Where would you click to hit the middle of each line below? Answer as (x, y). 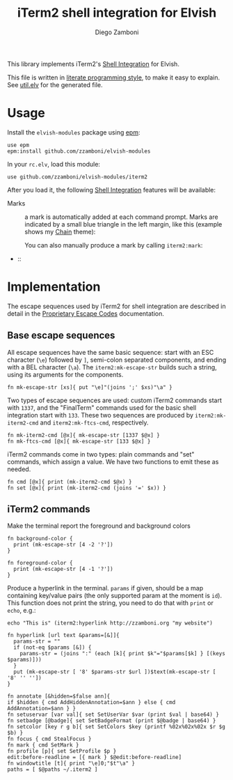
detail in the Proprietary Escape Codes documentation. (86, 313)
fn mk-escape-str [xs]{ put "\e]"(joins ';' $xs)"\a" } (90, 387)
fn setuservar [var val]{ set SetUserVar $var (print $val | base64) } (113, 715)
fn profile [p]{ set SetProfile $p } (62, 751)
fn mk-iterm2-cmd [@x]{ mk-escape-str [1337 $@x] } (83, 435)
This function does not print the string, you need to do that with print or (110, 603)
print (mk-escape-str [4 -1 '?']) (63, 569)
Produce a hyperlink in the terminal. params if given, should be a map (105, 588)
